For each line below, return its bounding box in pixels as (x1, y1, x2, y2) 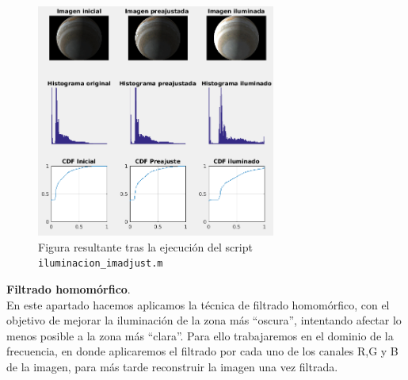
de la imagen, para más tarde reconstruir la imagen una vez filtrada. (6, 359, 338, 374)
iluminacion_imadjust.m (38, 258, 163, 270)
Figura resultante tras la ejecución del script (38, 238, 253, 255)
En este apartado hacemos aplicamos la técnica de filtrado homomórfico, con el (6, 296, 390, 313)
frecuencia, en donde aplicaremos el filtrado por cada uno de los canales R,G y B (6, 343, 398, 359)
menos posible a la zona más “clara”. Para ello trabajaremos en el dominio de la (6, 327, 394, 344)
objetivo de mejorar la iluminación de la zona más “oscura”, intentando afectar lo (6, 312, 402, 328)
